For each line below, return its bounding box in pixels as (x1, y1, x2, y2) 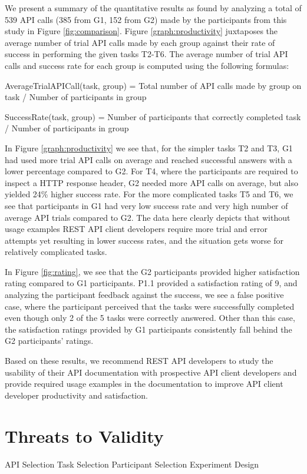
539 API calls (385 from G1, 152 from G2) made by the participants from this (5, 13, 287, 25)
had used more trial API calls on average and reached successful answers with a (5, 153, 292, 165)
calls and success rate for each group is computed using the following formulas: (5, 59, 289, 71)
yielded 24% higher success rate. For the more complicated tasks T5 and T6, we (5, 188, 293, 200)
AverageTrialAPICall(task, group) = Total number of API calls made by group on (5, 79, 302, 91)
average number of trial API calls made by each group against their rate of (5, 36, 275, 48)
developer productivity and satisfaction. (5, 389, 148, 401)
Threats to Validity (5, 423, 164, 448)
